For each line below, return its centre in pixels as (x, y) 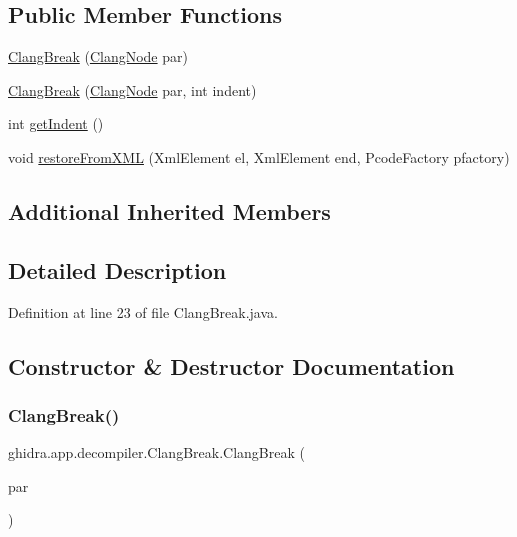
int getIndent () (56, 123)
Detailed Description (117, 269)
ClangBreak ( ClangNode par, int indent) (132, 89)
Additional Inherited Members (169, 210)
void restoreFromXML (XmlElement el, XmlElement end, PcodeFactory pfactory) (259, 156)
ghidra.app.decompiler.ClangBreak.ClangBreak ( (156, 452)
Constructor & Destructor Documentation (231, 365)
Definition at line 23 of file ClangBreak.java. (143, 311)
